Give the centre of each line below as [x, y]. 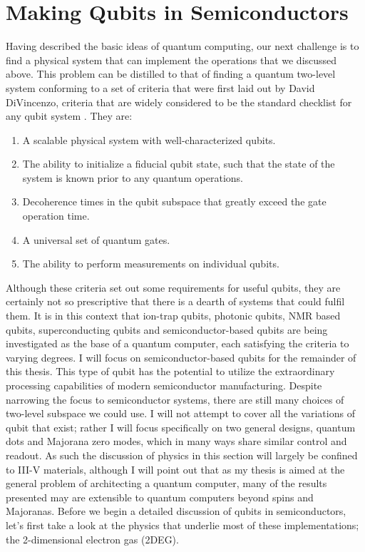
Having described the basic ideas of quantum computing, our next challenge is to [182, 46]
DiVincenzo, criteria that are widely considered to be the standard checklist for [179, 102]
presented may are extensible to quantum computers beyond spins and [160, 497]
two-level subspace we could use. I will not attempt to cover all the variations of [180, 413]
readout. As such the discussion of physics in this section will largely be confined [182, 455]
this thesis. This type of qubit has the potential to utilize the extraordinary [170, 371]
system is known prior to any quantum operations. [133, 177]
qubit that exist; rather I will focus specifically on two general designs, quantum [181, 427]
